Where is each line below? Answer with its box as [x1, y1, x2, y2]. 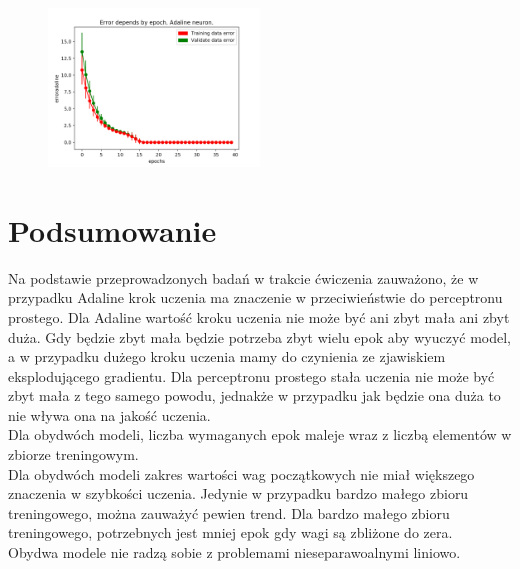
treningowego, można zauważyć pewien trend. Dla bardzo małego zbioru [8, 502, 450, 523]
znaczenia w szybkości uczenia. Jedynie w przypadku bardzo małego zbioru [8, 483, 469, 504]
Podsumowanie [8, 209, 217, 250]
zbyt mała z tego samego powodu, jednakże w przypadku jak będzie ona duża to [8, 385, 501, 406]
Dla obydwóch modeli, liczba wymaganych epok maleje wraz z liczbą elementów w [8, 424, 512, 445]
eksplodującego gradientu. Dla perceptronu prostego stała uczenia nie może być [8, 365, 495, 386]
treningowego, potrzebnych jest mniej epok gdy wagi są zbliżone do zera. [8, 522, 453, 543]
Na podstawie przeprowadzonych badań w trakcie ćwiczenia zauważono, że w [8, 267, 479, 288]
